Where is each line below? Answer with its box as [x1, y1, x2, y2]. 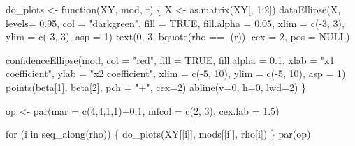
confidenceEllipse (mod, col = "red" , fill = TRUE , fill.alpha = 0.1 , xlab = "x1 [6, 52, 335, 67]
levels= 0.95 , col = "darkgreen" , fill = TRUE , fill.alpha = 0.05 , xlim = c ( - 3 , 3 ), [6, 15, 345, 30]
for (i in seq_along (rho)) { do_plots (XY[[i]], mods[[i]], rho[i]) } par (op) [6, 127, 311, 141]
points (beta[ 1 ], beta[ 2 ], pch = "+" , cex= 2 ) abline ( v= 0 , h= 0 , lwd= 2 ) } [6, 79, 306, 94]
